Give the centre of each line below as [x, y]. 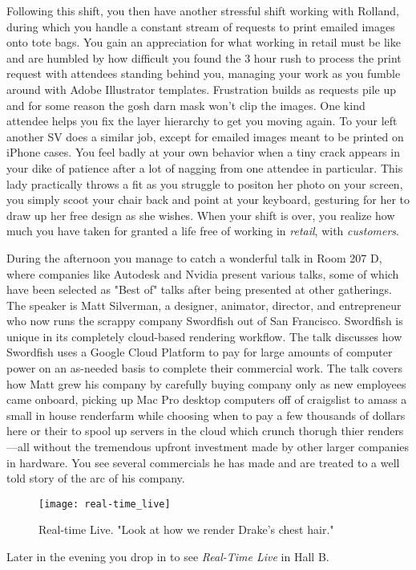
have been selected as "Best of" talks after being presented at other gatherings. [200, 289]
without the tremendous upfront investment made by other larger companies [221, 447]
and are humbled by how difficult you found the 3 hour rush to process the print [204, 57]
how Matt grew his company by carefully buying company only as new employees [206, 383]
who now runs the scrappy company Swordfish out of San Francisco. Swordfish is [205, 321]
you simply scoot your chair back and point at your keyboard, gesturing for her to [208, 199]
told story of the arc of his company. [96, 478]
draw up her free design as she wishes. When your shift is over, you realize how [201, 215]
